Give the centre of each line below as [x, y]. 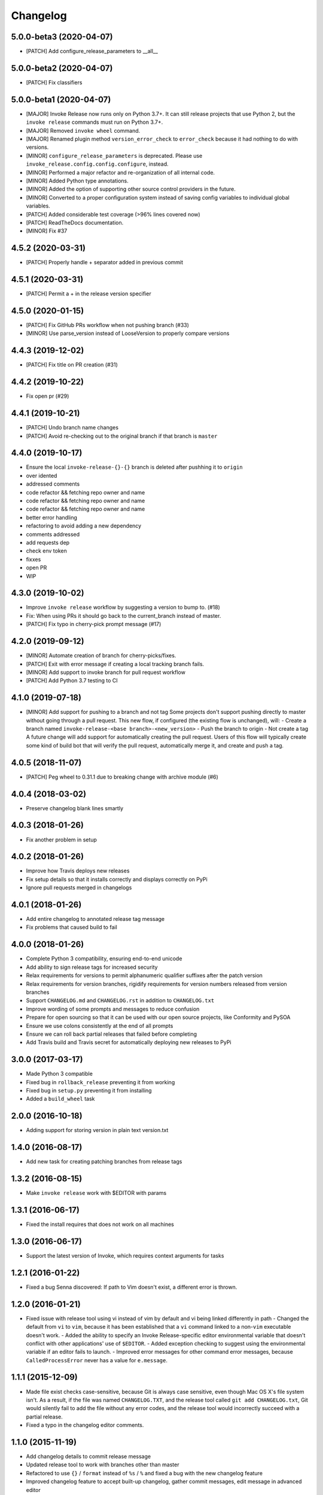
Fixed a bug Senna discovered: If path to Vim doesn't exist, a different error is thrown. [132, 1287]
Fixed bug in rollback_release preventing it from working [100, 1082]
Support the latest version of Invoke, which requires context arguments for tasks [125, 1255]
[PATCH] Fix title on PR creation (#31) [72, 365]
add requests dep [48, 542]
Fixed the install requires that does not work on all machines [100, 1224]
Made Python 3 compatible [59, 1074]
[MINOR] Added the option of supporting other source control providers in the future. [131, 189]
